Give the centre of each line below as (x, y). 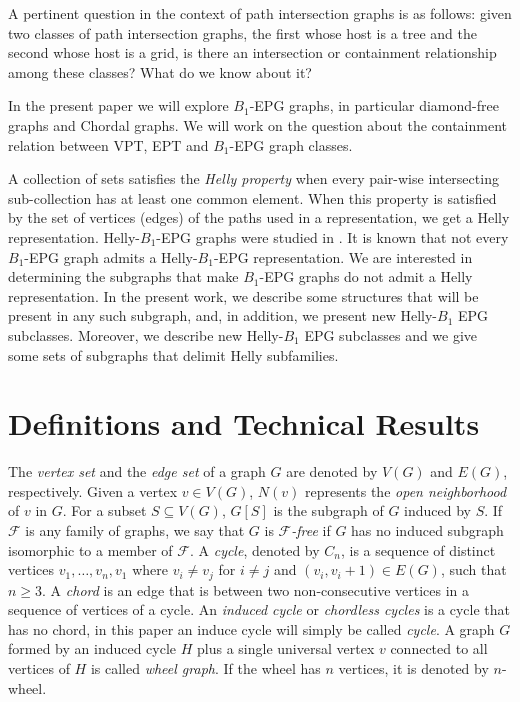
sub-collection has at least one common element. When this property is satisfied (252, 197)
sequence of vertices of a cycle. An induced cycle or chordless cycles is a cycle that (259, 609)
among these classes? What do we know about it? (160, 71)
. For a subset (104, 510)
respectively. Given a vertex (93, 490)
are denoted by (332, 471)
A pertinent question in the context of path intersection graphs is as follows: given (260, 13)
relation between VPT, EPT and (108, 144)
